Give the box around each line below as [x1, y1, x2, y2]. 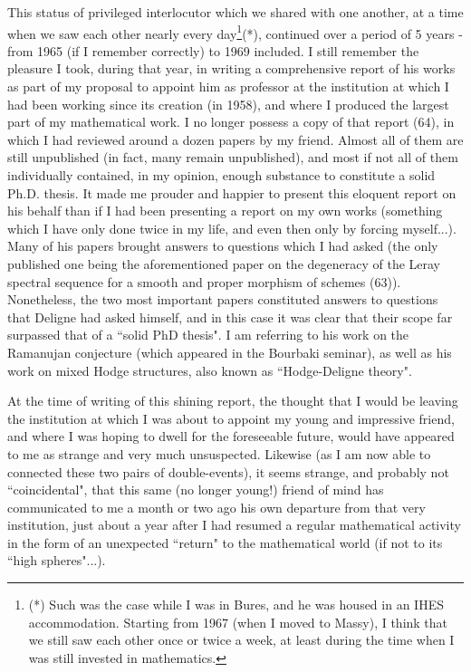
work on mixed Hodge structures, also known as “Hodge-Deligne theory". [7, 360, 412, 379]
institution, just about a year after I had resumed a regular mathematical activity [7, 515, 461, 534]
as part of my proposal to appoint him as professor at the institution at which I [7, 77, 449, 96]
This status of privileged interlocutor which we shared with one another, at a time [7, 3, 464, 21]
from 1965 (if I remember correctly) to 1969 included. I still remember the [7, 41, 419, 60]
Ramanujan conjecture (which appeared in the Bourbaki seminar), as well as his [7, 342, 452, 361]
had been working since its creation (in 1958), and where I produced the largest [7, 94, 449, 113]
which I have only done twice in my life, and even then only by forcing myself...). [7, 218, 457, 237]
